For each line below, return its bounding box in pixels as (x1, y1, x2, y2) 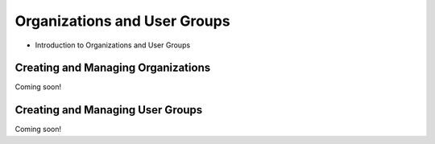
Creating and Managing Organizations (14, 61, 211, 75)
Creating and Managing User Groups (14, 103, 203, 117)
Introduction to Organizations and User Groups (35, 40, 191, 50)
